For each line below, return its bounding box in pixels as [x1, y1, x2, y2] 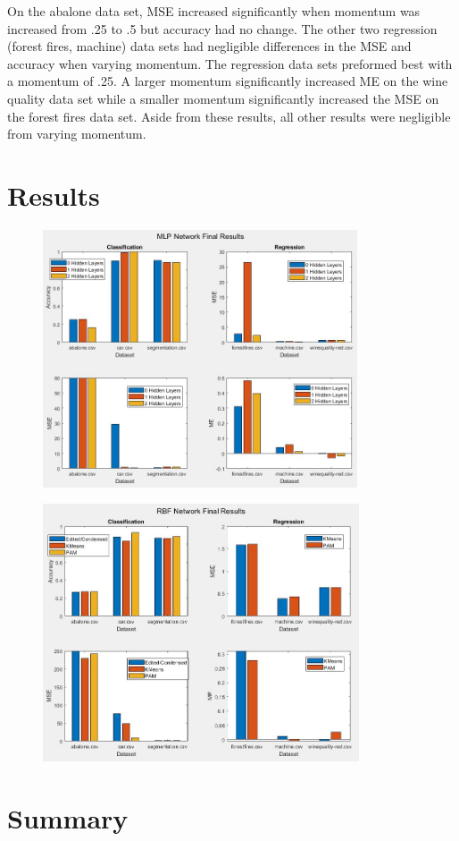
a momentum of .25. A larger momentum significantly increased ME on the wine [7, 72, 448, 90]
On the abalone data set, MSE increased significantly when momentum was [7, 2, 421, 20]
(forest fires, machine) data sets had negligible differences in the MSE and [7, 37, 412, 55]
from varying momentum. [7, 124, 146, 143]
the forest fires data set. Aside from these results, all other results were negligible [7, 106, 451, 125]
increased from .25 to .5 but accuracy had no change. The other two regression [7, 19, 438, 38]
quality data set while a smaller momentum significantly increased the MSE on [7, 89, 439, 107]
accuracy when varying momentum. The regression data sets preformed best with [7, 54, 453, 72]
